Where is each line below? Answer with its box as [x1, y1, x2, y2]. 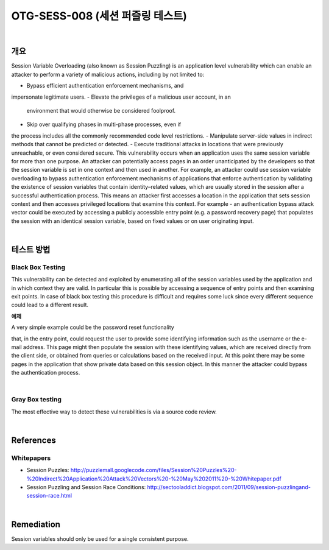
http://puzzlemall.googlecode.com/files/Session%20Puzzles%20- [70, 467, 237, 474]
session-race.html [26, 492, 73, 499]
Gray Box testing [11, 395, 62, 404]
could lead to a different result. [11, 301, 88, 309]
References [11, 435, 56, 445]
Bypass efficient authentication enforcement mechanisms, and [26, 82, 184, 90]
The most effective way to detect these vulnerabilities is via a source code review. [11, 408, 218, 415]
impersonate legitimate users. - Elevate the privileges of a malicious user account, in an [11, 93, 231, 100]
